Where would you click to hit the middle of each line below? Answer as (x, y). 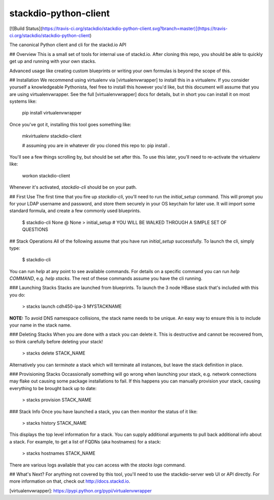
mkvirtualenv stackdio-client (52, 136)
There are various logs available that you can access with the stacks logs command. (98, 465)
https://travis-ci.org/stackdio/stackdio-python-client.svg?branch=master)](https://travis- (135, 28)
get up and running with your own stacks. (53, 62)
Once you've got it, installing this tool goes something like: (70, 124)
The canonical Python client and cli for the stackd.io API (68, 45)
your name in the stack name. (40, 325)
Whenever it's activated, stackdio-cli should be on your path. (73, 187)
